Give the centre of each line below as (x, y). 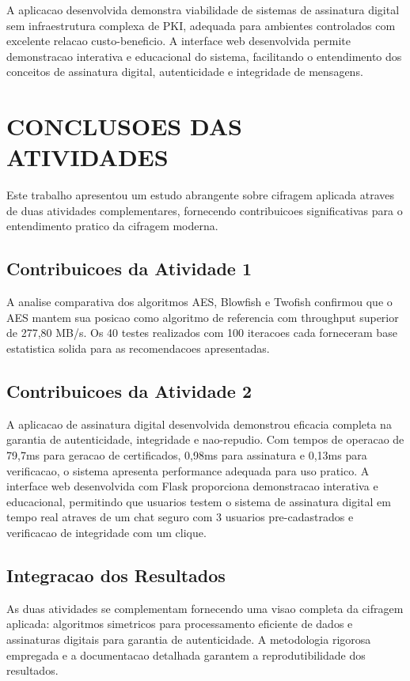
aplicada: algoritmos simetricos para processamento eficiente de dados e (180, 624)
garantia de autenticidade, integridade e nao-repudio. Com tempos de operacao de (205, 439)
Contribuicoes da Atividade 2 (129, 391)
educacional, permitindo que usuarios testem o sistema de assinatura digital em (199, 501)
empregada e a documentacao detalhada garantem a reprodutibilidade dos (186, 655)
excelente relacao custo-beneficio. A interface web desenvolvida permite (178, 41)
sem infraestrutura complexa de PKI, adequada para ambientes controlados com (201, 25)
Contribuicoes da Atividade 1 (129, 269)
